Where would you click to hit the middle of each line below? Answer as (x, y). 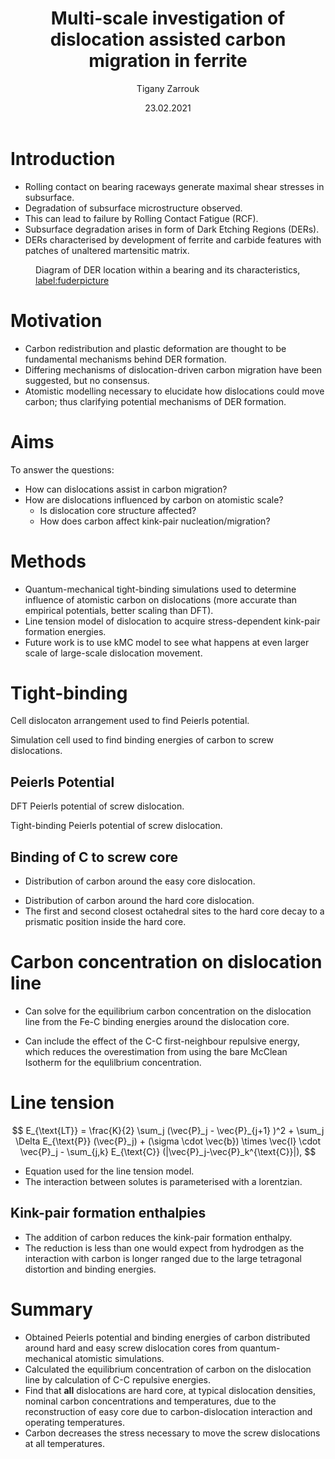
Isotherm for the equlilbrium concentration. (113, 1062)
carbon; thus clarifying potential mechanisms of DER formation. (155, 401)
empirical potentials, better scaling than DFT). (119, 610)
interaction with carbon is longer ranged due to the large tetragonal (163, 1258)
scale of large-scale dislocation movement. (113, 653)
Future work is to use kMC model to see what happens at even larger (167, 642)
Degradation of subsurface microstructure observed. (133, 208)
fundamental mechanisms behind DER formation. (125, 359)
